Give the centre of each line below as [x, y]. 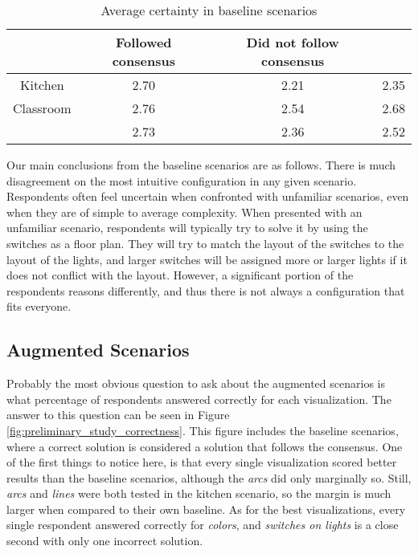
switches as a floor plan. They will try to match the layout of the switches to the [205, 243]
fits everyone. [39, 306]
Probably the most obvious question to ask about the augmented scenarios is [196, 383]
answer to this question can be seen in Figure [118, 415]
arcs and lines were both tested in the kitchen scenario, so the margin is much [199, 493]
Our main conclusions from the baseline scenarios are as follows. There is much [201, 165]
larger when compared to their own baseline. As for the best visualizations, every [206, 509]
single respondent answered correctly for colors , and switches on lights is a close [203, 525]
